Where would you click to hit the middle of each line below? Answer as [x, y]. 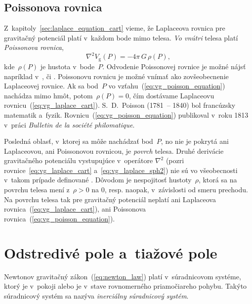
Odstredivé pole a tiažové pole [111, 252]
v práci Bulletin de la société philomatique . [69, 124]
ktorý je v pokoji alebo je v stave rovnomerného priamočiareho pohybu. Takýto [126, 286]
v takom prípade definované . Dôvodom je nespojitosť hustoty [98, 180]
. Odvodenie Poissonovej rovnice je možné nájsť [174, 66]
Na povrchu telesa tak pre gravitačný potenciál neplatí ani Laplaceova [110, 199]
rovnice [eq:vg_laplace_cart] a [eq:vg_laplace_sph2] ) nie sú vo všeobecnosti [121, 170]
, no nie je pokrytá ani [195, 141]
